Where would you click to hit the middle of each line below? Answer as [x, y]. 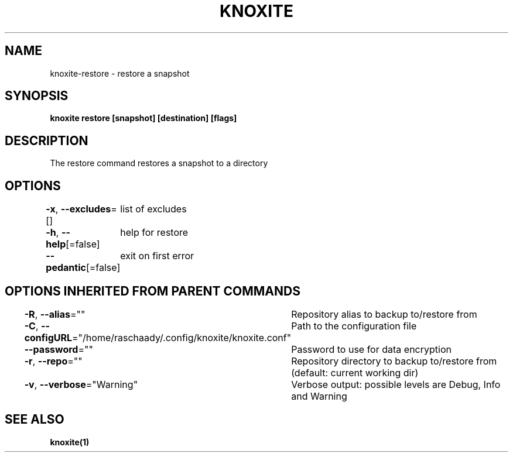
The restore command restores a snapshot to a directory [159, 163]
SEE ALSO [35, 420]
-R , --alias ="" [55, 314]
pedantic [66, 268]
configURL [48, 337]
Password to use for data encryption [371, 349]
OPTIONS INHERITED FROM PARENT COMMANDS [153, 291]
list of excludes [153, 209]
